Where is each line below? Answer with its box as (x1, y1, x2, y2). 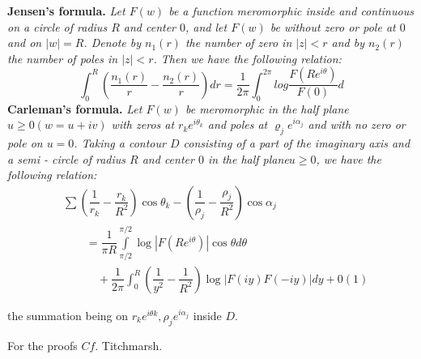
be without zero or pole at (270, 18, 396, 35)
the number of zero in (185, 34, 292, 51)
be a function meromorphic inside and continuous (168, 2, 414, 19)
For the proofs (7, 336, 78, 353)
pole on (7, 135, 43, 151)
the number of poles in (7, 49, 118, 66)
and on (7, 34, 42, 51)
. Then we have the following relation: (153, 49, 342, 66)
